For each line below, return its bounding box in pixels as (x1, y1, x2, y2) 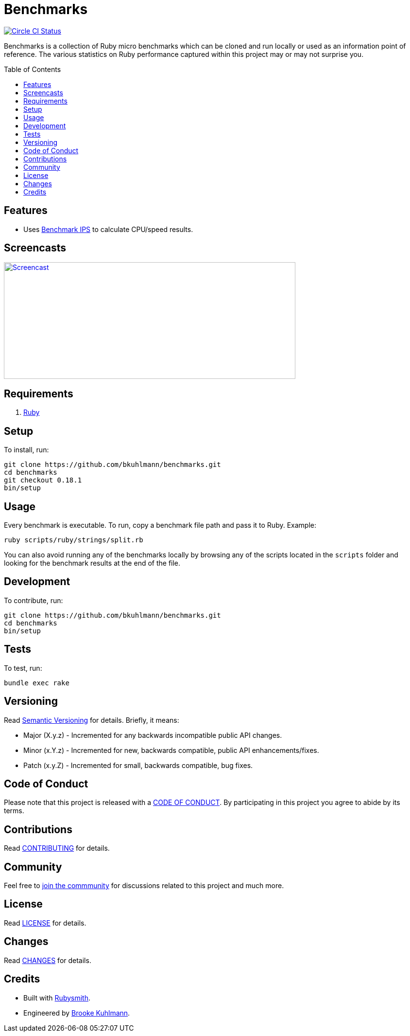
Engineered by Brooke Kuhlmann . (23, 1008, 130, 1017)
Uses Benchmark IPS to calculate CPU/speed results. (23, 225, 193, 233)
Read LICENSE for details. (4, 918, 86, 927)
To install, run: (4, 446, 49, 454)
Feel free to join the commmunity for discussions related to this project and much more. (4, 881, 284, 890)
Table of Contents (4, 65, 61, 73)
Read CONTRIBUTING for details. (4, 844, 110, 853)
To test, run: (4, 663, 42, 672)
